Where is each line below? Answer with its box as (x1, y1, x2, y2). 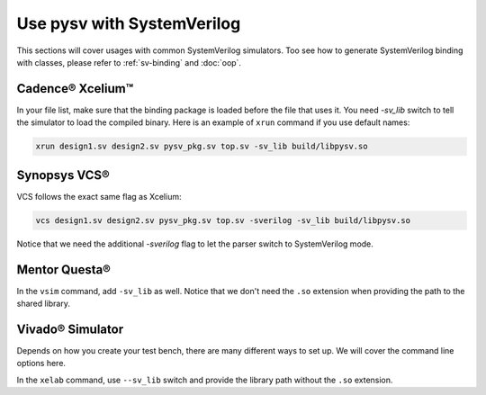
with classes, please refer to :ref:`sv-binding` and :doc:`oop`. (16, 57, 242, 67)
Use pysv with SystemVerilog (16, 13, 241, 33)
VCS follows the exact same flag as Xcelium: (16, 191, 182, 202)
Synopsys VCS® (16, 167, 110, 183)
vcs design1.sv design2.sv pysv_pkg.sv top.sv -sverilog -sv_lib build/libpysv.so (35, 215, 411, 225)
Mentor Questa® (16, 262, 112, 277)
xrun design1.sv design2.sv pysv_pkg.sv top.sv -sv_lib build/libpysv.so (35, 141, 368, 152)
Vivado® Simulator (16, 321, 124, 337)
